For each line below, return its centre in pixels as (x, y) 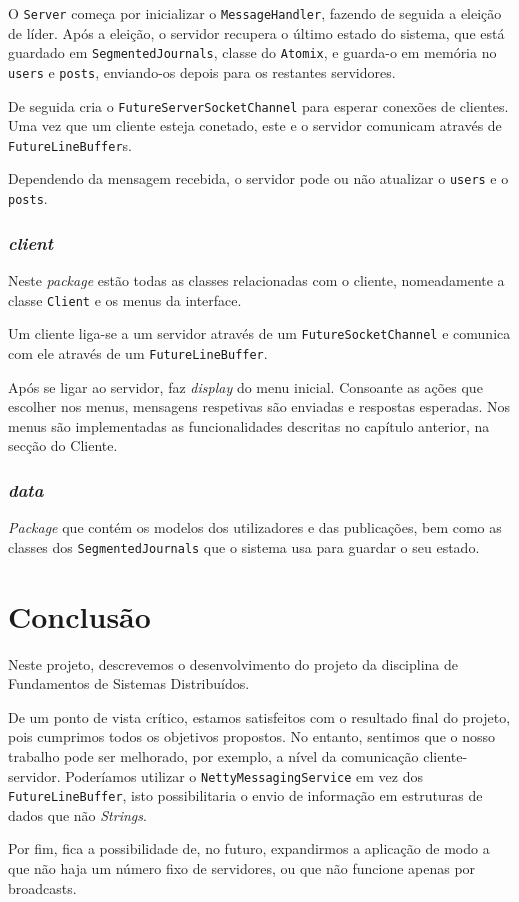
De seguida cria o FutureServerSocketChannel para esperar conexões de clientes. (258, 105)
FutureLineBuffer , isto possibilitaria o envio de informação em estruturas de (245, 795)
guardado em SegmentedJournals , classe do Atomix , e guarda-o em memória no (252, 52)
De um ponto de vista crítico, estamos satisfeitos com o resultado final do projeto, (259, 716)
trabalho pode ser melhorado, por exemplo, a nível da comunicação (213, 755)
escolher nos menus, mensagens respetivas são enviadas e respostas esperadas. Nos (259, 406)
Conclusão (79, 615)
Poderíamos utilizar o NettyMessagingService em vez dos (244, 775)
